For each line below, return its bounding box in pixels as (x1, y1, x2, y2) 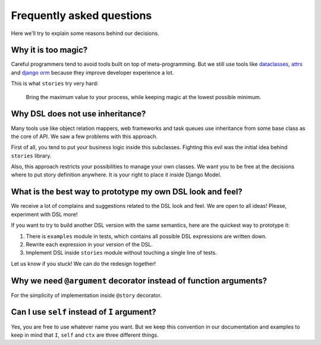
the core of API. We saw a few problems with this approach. (11, 132, 158, 140)
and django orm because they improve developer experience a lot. (11, 69, 174, 76)
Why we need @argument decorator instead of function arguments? (11, 276, 267, 286)
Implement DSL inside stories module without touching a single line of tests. (26, 249, 217, 257)
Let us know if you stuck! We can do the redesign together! (11, 260, 156, 267)
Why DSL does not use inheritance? (11, 109, 146, 119)
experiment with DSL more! (11, 211, 78, 218)
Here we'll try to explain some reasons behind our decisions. (11, 30, 160, 37)
